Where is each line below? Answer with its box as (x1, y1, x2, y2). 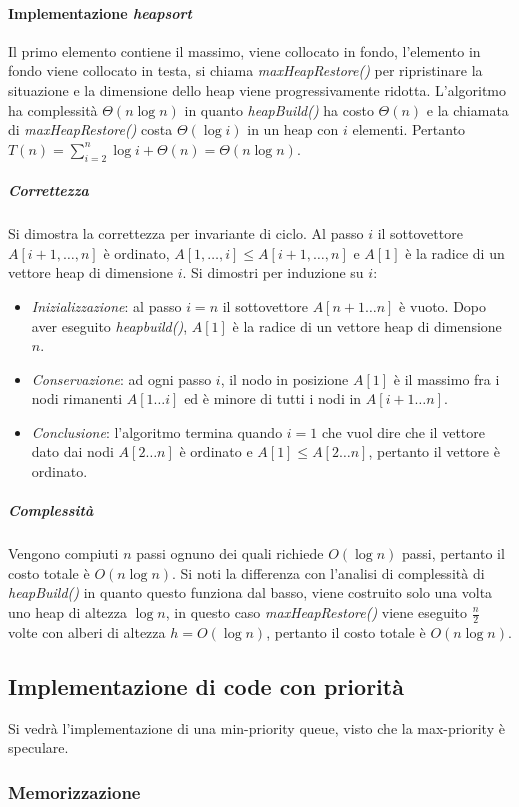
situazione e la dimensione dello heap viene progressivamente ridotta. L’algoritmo (8, 79, 507, 100)
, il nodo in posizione (220, 368, 349, 389)
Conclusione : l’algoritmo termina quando (31, 421, 283, 442)
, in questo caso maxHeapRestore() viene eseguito (165, 602, 468, 622)
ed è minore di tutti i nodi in (184, 388, 362, 409)
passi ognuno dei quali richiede (136, 543, 324, 564)
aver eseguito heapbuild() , (31, 315, 188, 336)
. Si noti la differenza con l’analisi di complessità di (172, 562, 485, 583)
